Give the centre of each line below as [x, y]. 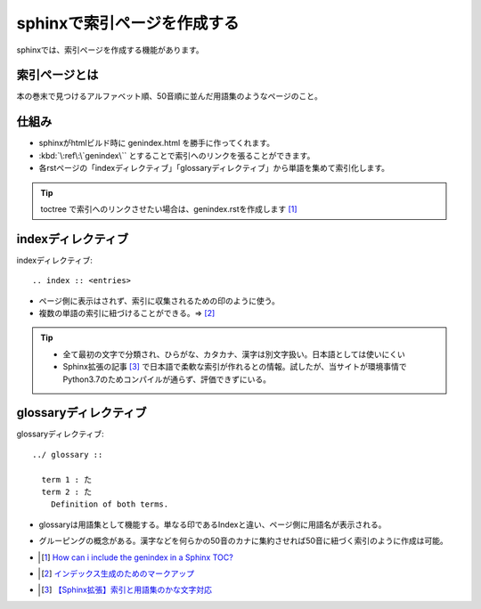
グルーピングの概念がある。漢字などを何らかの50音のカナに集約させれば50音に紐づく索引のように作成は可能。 [244, 541]
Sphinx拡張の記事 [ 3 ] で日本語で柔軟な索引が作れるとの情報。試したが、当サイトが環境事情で [235, 367]
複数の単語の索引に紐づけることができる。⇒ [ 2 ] [127, 313]
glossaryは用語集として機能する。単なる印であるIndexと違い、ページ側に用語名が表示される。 [212, 524]
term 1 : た [67, 479]
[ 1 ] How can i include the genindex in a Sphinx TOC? [137, 557]
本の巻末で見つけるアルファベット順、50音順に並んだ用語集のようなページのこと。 [169, 96]
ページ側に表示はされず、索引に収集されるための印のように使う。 [159, 300]
